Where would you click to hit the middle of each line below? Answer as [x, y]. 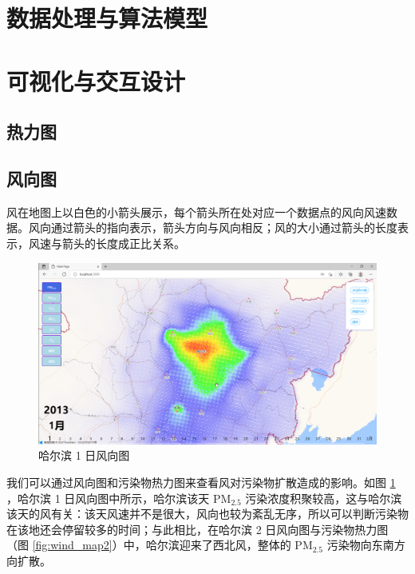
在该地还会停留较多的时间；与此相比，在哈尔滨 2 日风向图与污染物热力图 [198, 529]
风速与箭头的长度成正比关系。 [107, 243]
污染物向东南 [360, 545]
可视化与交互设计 [96, 80]
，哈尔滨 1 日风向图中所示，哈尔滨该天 [108, 498]
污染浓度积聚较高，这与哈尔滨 [324, 498]
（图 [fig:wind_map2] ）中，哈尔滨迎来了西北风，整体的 [149, 545]
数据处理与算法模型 [107, 18]
